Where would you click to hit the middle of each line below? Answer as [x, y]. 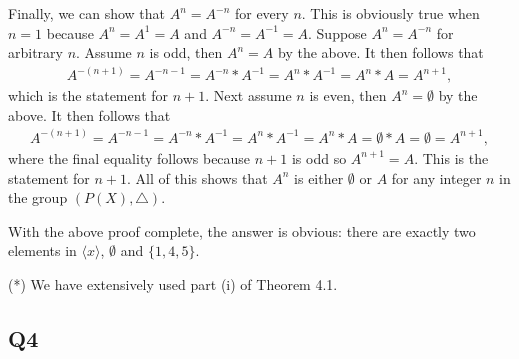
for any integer [436, 177]
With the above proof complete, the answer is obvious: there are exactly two [242, 230]
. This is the [451, 157]
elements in [42, 250]
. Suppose [337, 32]
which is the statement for [88, 95]
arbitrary [35, 52]
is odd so [319, 157]
